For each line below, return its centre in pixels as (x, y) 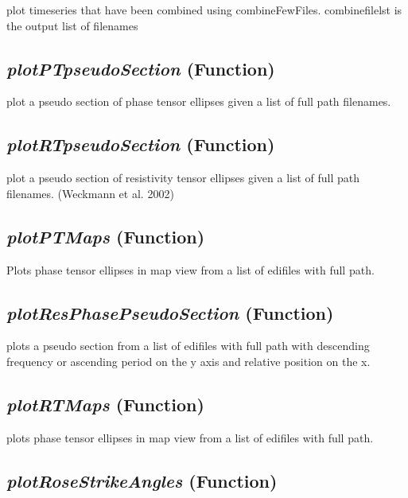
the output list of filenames (72, 25)
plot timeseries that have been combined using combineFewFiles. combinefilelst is (204, 10)
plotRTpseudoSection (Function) (141, 144)
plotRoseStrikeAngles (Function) (142, 480)
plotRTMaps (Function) (105, 404)
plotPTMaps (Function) (106, 236)
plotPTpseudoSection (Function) (141, 68)
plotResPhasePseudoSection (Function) (170, 312)
